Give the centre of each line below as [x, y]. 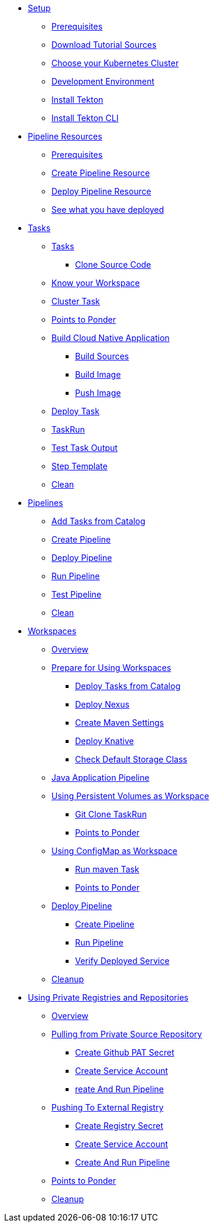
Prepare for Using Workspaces [111, 668]
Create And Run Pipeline [123, 1162]
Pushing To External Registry [108, 1107]
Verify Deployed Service [122, 961]
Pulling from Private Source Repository [127, 1034]
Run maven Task [107, 869]
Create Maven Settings [120, 723]
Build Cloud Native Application [111, 338]
